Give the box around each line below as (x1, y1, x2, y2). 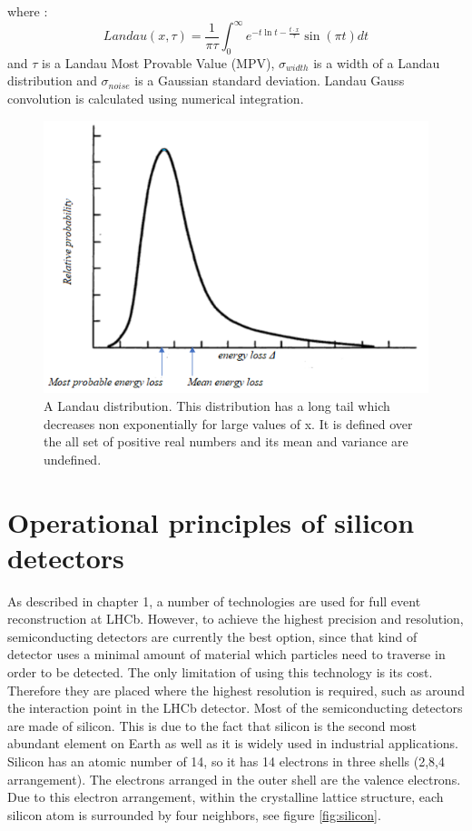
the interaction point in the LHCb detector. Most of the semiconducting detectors (7, 698, 463, 717)
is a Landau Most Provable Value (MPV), (42, 53, 275, 72)
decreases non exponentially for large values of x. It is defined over (44, 414, 413, 433)
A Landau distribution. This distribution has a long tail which (44, 396, 390, 415)
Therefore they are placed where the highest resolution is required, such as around (7, 680, 465, 699)
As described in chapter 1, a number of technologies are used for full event (7, 591, 421, 610)
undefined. (44, 449, 102, 468)
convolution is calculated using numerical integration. (7, 89, 304, 108)
